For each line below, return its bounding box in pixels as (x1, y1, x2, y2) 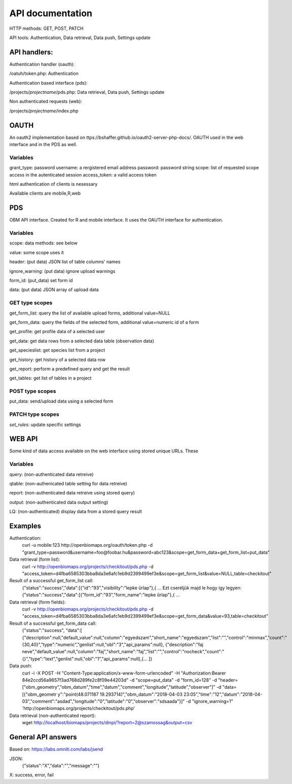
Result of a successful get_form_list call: (9, 578, 94, 584)
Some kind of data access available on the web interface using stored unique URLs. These (9, 448, 199, 454)
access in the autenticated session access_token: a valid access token (9, 171, 157, 177)
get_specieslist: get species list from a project (9, 347, 105, 353)
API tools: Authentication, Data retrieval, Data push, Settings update (9, 34, 151, 41)
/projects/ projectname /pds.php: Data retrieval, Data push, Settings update (9, 89, 165, 95)
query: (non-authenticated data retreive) (9, 471, 94, 477)
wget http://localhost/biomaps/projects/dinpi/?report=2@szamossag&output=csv (22, 720, 193, 726)
